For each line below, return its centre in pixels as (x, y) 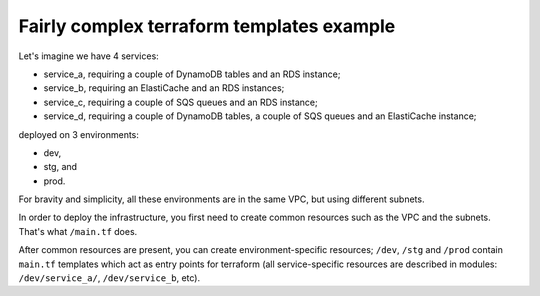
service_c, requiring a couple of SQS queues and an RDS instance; (181, 102)
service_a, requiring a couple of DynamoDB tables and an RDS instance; (192, 74)
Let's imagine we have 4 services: (88, 56)
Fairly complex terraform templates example (207, 26)
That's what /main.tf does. (78, 231)
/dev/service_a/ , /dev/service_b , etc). (109, 278)
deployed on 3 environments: (79, 134)
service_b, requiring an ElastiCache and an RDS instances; (164, 88)
